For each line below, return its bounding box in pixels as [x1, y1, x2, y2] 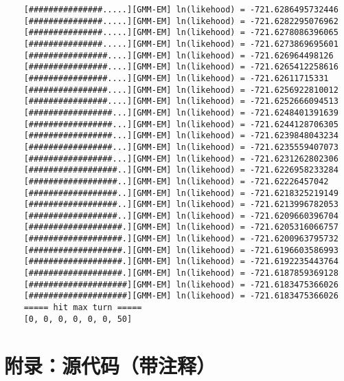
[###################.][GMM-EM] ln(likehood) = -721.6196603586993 [23, 245, 339, 255]
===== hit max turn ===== [23, 303, 142, 313]
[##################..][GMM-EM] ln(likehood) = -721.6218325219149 [23, 188, 339, 198]
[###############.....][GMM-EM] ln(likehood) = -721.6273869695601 [23, 39, 339, 49]
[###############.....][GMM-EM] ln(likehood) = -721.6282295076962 [23, 16, 339, 26]
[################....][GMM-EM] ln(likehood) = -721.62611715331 [23, 73, 329, 83]
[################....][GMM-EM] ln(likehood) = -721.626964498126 [23, 50, 334, 61]
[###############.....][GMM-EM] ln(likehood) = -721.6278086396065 [23, 28, 339, 38]
